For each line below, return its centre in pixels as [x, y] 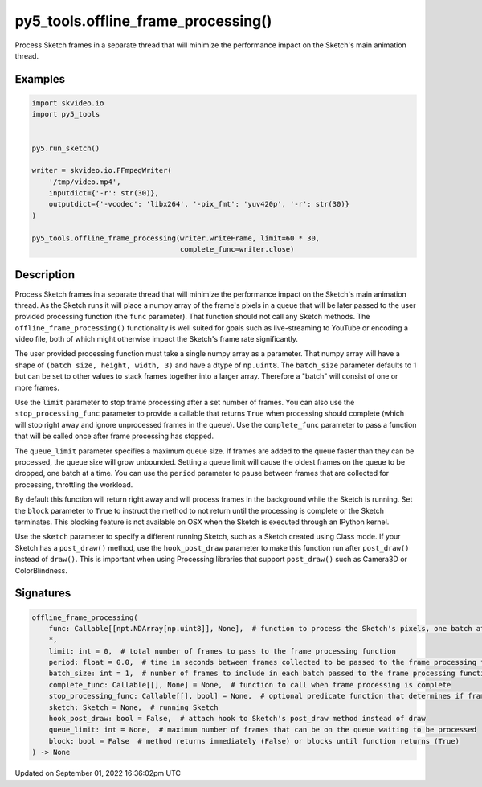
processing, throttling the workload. [74, 484]
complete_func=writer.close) [237, 250]
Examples [40, 79]
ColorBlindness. [41, 570]
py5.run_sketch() [66, 148]
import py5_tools [66, 114]
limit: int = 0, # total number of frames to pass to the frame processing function [223, 651]
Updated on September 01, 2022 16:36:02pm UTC [98, 773]
